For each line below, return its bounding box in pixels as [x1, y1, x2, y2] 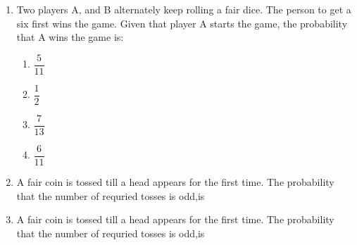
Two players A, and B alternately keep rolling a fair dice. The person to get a [16, 2, 351, 16]
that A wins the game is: [16, 30, 124, 44]
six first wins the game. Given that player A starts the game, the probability [16, 15, 348, 30]
